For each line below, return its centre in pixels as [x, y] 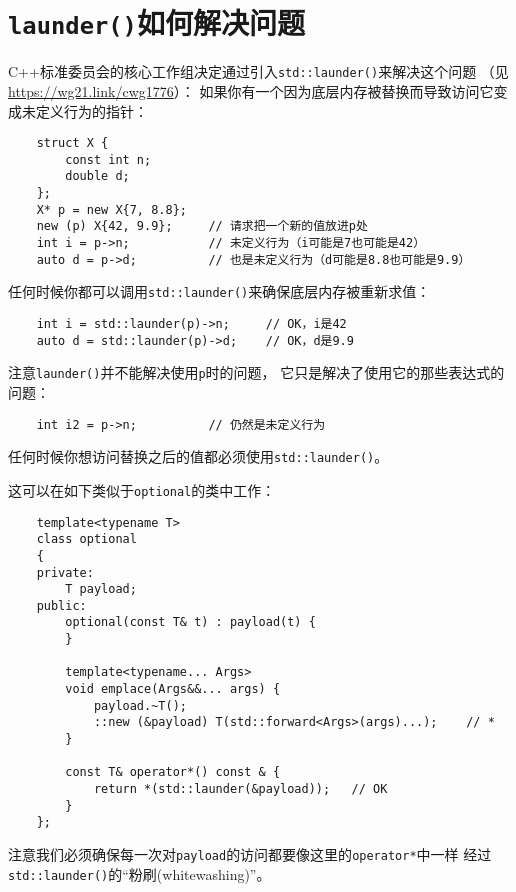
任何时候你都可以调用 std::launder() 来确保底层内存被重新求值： [219, 291]
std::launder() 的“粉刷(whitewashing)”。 [139, 873]
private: [65, 572]
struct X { [72, 143]
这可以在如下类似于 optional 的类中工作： [142, 489]
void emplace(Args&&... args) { [173, 689]
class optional [86, 539]
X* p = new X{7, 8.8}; [111, 209]
